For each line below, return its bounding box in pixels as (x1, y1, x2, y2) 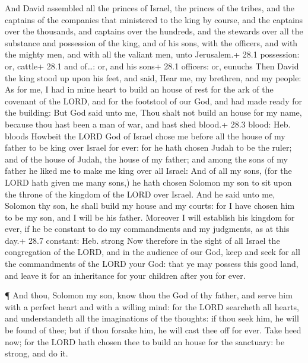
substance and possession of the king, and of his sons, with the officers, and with (5, 36, 298, 49)
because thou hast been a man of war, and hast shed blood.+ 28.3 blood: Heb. (5, 117, 291, 130)
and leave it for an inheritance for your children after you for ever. (5, 269, 246, 281)
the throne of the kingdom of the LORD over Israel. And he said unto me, (5, 187, 275, 200)
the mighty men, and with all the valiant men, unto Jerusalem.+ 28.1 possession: (5, 48, 300, 60)
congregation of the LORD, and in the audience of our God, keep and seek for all (5, 246, 300, 258)
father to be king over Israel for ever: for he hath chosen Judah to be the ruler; (5, 141, 292, 154)
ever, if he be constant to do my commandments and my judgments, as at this (5, 222, 290, 235)
